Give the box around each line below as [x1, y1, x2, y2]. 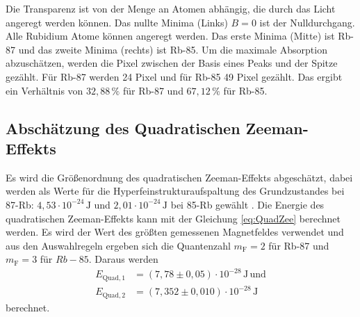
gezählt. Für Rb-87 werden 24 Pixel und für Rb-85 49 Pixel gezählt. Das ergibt [6, 69, 343, 83]
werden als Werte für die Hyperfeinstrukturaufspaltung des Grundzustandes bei [6, 184, 345, 198]
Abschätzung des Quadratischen [6, 117, 240, 138]
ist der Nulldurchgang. [259, 15, 355, 29]
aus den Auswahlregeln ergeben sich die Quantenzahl [6, 238, 231, 252]
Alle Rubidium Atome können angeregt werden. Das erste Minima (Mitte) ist [6, 29, 335, 43]
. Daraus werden [88, 252, 158, 266]
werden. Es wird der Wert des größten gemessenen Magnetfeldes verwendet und [6, 225, 344, 239]
